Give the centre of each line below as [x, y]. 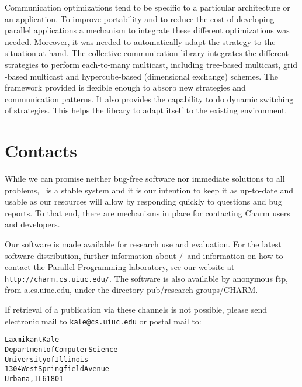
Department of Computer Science [61, 349]
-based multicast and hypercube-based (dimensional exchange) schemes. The [141, 76]
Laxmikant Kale [32, 340]
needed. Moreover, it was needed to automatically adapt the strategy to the [140, 41]
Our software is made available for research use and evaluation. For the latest [143, 244]
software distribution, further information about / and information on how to [144, 255]
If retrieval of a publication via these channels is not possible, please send [136, 310]
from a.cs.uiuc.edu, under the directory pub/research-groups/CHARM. [131, 290]
